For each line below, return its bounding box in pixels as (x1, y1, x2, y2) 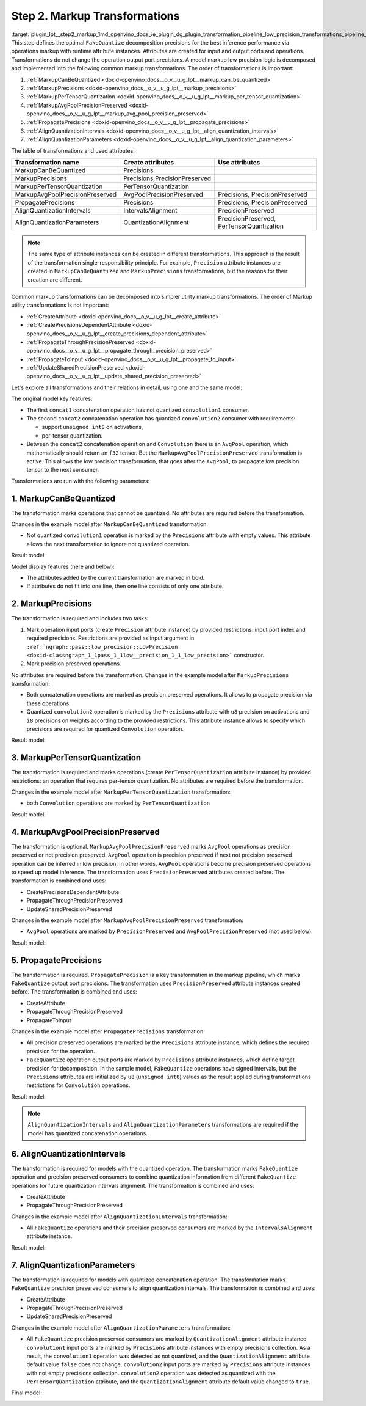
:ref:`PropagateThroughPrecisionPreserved (26, 338, 135, 345)
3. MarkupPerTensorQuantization (11, 752, 142, 763)
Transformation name (15, 158, 79, 167)
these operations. (26, 700, 71, 707)
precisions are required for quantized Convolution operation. (26, 725, 184, 733)
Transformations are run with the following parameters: (11, 477, 150, 485)
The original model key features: (11, 395, 93, 403)
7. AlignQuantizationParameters (11, 1259, 135, 1270)
